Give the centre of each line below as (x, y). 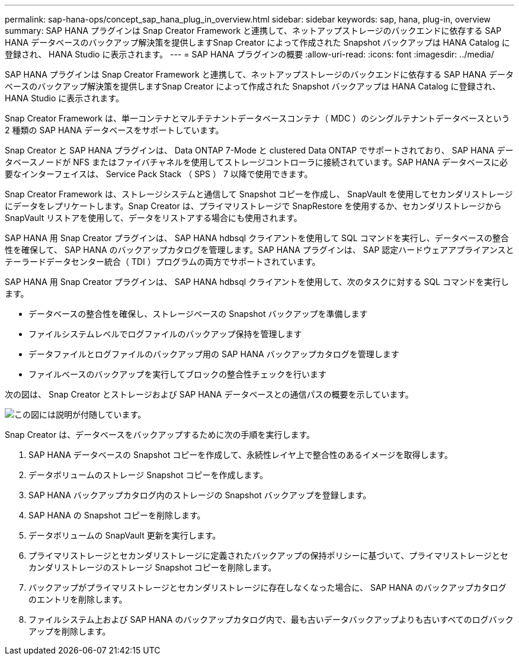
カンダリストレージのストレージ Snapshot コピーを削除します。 (153, 567)
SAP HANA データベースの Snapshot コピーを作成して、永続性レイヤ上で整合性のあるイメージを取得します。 (241, 455)
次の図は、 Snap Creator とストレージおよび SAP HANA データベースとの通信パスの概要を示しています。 (209, 394)
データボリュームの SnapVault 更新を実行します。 (125, 535)
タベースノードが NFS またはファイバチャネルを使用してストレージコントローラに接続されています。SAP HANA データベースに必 (257, 162)
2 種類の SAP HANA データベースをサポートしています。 (114, 130)
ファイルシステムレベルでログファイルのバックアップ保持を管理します (165, 334)
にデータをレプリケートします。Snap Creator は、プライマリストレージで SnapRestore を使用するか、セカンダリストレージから (253, 206)
